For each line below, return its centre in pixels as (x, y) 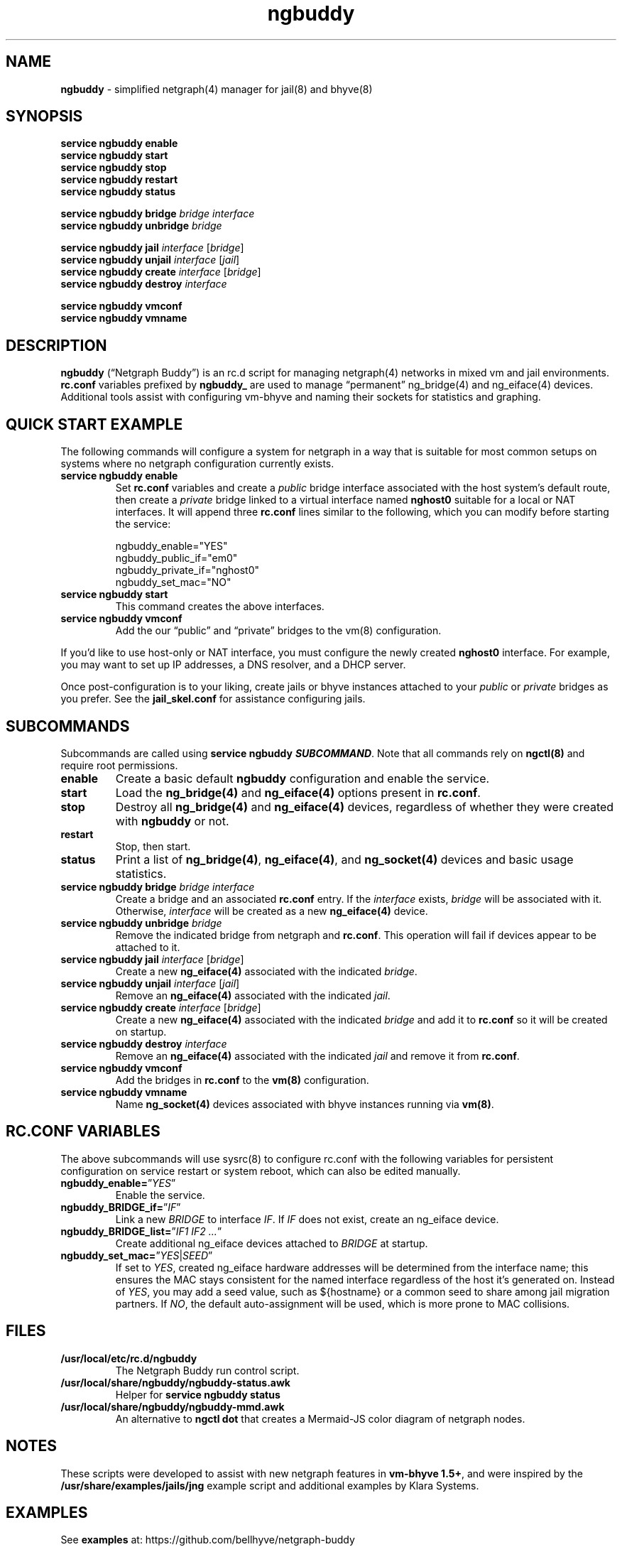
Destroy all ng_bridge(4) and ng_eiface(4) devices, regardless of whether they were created (365, 807)
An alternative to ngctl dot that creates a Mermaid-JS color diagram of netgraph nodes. (320, 1418)
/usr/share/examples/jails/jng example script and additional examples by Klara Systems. (270, 1485)
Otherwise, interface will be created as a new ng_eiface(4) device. (272, 911)
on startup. (141, 1031)
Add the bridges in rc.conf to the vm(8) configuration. (242, 1080)
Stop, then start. (153, 846)
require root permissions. (119, 765)
